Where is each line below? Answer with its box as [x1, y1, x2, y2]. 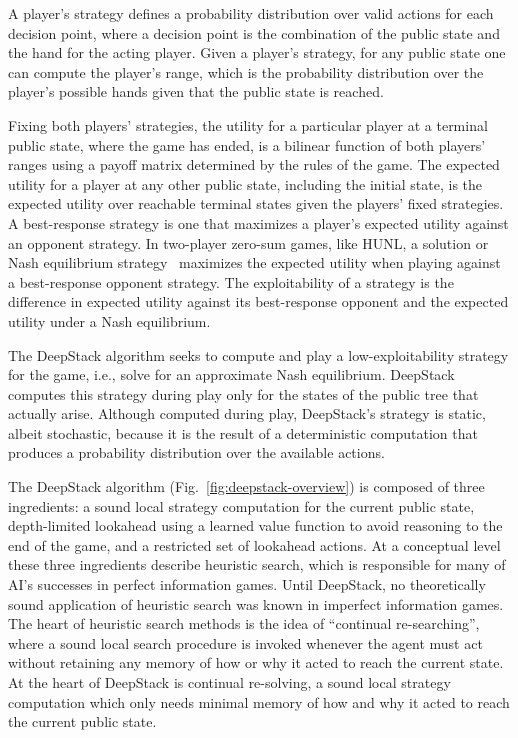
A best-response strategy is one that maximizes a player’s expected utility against [8, 212, 509, 233]
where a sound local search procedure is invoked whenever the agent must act [8, 632, 483, 653]
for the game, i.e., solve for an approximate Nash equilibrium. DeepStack [8, 364, 455, 385]
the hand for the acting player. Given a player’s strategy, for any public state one [8, 42, 506, 63]
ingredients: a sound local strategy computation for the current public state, [8, 495, 475, 516]
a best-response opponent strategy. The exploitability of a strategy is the [8, 271, 454, 292]
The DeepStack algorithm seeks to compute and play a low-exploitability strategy [8, 344, 509, 365]
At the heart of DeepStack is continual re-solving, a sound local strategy [8, 672, 451, 692]
